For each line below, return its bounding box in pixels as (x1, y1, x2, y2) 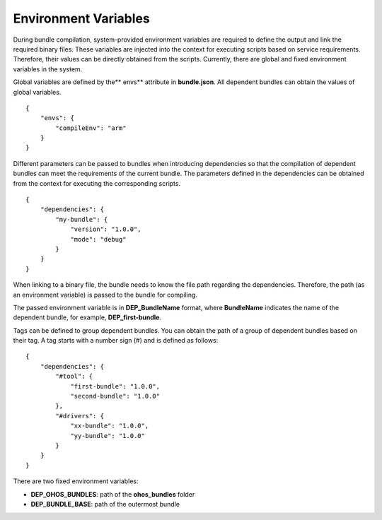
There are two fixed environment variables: (13, 477, 139, 485)
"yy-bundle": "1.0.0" (70, 432, 145, 439)
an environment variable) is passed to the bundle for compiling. (13, 290, 198, 299)
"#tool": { (55, 372, 93, 381)
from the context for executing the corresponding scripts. (13, 179, 180, 187)
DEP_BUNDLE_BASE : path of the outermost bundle (30, 500, 180, 508)
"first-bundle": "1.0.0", (70, 382, 161, 390)
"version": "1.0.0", (70, 225, 141, 233)
